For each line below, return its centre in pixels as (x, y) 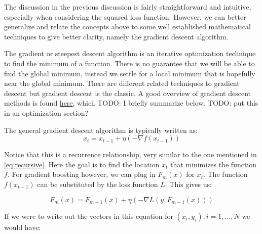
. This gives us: (188, 184)
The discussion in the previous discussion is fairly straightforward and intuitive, (128, 7)
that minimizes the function (214, 164)
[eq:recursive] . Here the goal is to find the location (82, 164)
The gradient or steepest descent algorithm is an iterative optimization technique (130, 53)
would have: (23, 227)
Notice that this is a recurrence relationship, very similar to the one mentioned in (130, 154)
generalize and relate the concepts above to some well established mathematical (127, 27)
